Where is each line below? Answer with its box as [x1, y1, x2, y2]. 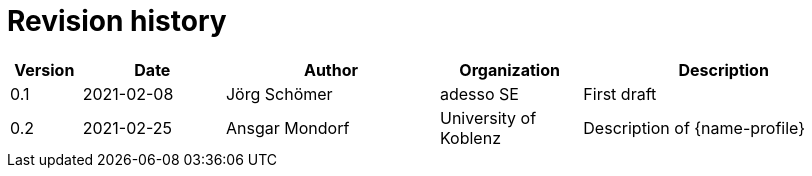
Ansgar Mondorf [225, 117, 350, 138]
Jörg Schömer [225, 83, 333, 104]
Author [303, 59, 359, 80]
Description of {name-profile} [583, 117, 806, 138]
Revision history [7, 4, 227, 38]
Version [14, 59, 75, 80]
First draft [583, 83, 657, 104]
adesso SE [439, 83, 519, 104]
